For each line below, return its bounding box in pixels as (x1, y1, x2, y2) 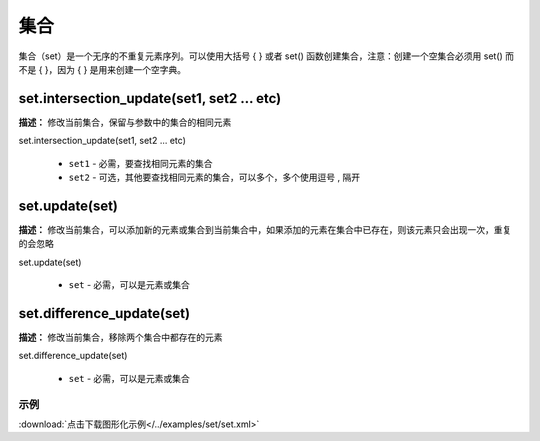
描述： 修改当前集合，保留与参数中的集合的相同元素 (18, 116, 232, 128)
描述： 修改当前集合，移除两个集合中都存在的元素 (18, 331, 223, 343)
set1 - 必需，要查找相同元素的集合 (68, 157, 214, 169)
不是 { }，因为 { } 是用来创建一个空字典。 (18, 63, 187, 75)
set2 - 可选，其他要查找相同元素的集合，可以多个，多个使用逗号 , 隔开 (68, 171, 360, 184)
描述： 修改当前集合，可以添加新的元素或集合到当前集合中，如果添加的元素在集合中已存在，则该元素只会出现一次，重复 (18, 223, 512, 235)
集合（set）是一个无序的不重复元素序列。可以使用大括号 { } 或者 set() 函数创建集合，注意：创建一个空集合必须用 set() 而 (18, 50, 515, 62)
